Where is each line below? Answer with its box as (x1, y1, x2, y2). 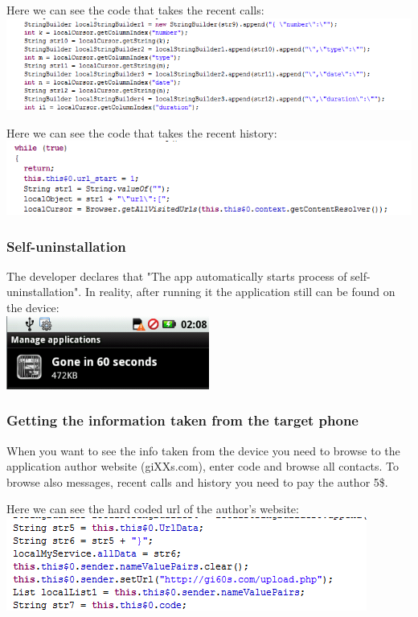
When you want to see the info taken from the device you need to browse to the (6, 442, 400, 459)
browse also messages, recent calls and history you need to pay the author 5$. (6, 473, 388, 490)
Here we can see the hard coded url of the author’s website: (6, 500, 299, 517)
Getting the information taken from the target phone (6, 410, 359, 430)
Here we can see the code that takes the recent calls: (6, 2, 264, 18)
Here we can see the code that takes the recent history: (6, 124, 277, 141)
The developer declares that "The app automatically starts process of (6, 267, 347, 284)
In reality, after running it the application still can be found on (84, 283, 395, 300)
